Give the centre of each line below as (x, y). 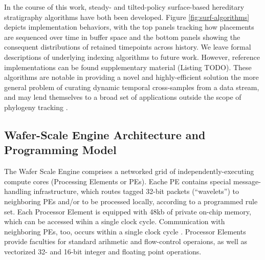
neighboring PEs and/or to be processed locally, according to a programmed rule (131, 201)
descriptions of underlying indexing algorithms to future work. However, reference (132, 57)
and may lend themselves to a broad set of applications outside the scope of (123, 97)
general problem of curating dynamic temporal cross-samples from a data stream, (132, 87)
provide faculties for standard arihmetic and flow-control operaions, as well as (126, 241)
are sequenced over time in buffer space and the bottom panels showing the (122, 37)
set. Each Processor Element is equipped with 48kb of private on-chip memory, (128, 211)
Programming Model (60, 150)
